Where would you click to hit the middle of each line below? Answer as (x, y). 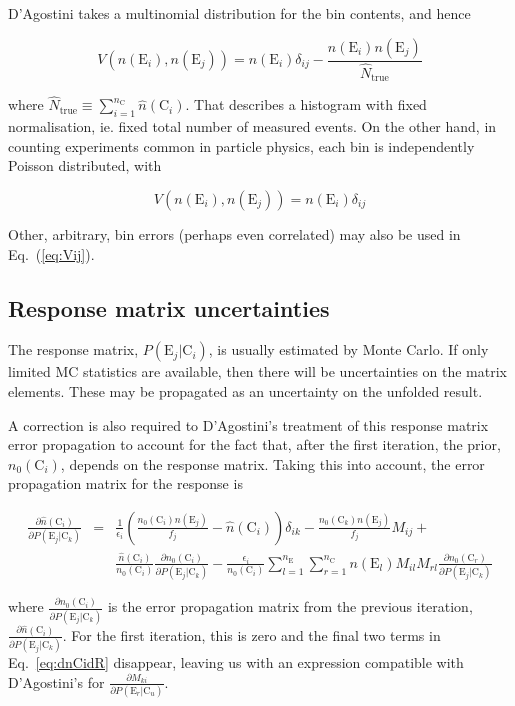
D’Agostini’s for (56, 681)
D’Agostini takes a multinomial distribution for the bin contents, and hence (239, 13)
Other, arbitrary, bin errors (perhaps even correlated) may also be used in (234, 233)
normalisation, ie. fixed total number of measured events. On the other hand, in (252, 126)
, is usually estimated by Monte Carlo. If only (348, 349)
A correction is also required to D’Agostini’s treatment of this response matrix (248, 424)
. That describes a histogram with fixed (306, 104)
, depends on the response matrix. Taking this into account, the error (272, 463)
